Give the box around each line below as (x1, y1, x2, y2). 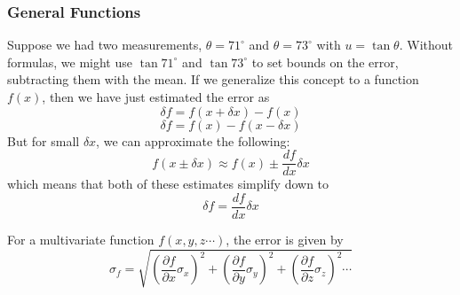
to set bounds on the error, (251, 52, 399, 71)
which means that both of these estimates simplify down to (7, 175, 329, 193)
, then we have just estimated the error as (42, 88, 270, 105)
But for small (7, 131, 80, 150)
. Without (399, 35, 453, 54)
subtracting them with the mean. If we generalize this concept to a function (7, 70, 419, 89)
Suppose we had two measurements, (7, 35, 202, 54)
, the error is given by (226, 229, 344, 248)
